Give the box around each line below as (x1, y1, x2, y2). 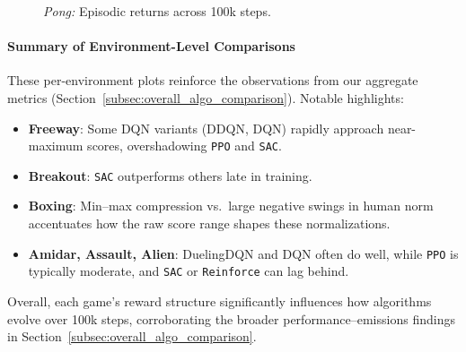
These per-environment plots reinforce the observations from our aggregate (7, 71, 418, 90)
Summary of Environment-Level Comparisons (7, 37, 295, 56)
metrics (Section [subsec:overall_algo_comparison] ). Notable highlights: (7, 88, 404, 107)
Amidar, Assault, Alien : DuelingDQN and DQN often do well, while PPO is (28, 244, 459, 262)
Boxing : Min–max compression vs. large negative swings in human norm (28, 196, 434, 215)
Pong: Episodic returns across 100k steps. (43, 2, 271, 20)
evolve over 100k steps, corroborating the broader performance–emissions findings (7, 309, 455, 328)
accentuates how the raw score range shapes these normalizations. (28, 214, 391, 233)
